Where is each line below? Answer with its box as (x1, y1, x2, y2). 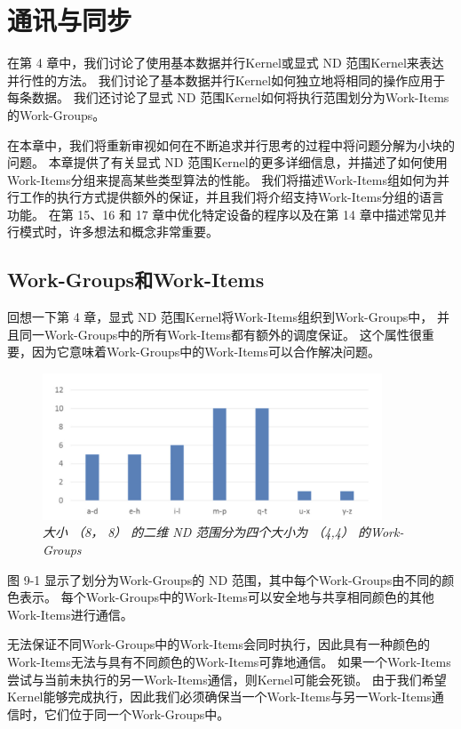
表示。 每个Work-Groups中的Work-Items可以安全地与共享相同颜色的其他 (19, 588, 434, 606)
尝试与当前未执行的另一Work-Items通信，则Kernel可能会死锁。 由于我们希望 (7, 669, 447, 688)
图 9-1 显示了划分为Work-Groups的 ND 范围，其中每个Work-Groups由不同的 (7, 570, 442, 589)
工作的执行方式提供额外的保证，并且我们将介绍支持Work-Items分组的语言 (19, 188, 444, 206)
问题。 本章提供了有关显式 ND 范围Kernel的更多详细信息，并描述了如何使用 (7, 153, 448, 172)
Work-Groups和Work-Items (7, 266, 265, 293)
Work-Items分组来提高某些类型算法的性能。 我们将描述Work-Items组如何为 (7, 170, 437, 188)
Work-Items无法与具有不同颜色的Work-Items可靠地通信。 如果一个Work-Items (7, 652, 451, 670)
